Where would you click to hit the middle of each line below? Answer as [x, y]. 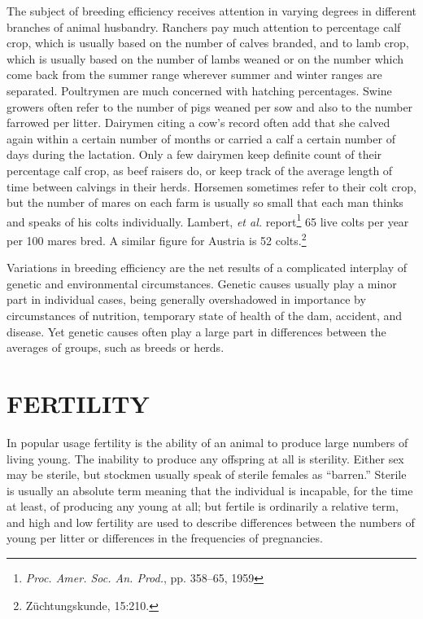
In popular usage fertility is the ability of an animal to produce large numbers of [207, 442]
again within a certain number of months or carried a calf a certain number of [201, 138]
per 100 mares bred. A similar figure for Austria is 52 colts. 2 [157, 239]
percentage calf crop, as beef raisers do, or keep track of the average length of [200, 170]
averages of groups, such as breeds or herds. [116, 347]
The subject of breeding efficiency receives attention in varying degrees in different [211, 11]
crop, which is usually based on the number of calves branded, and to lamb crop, [208, 43]
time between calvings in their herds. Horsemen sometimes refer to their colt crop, [211, 186]
